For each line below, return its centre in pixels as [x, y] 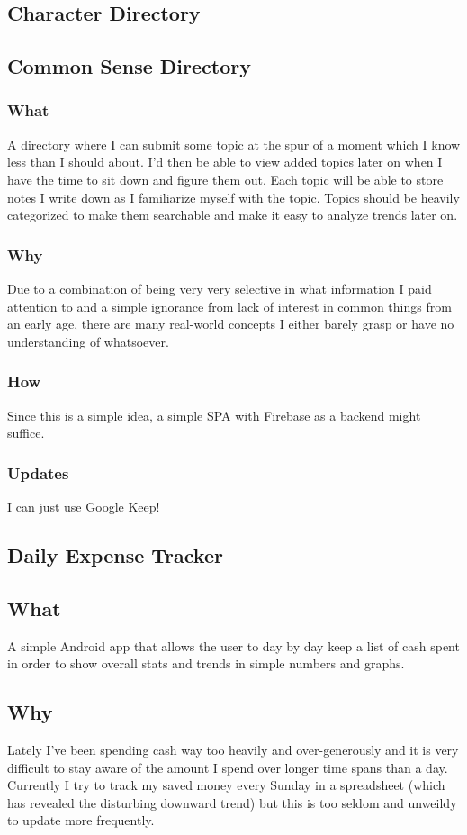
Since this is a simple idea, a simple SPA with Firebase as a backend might [214, 415]
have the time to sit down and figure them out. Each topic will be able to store [225, 179]
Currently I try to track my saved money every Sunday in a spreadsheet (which [226, 785]
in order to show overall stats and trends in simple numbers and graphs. [206, 663]
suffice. [26, 433]
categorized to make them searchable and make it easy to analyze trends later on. [233, 215]
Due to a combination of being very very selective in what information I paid [220, 288]
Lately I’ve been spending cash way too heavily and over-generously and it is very [233, 749]
